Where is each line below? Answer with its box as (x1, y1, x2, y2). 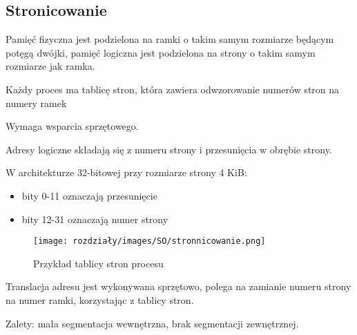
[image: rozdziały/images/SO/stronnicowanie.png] (33, 236, 266, 247)
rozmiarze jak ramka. (6, 59, 95, 73)
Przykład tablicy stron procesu (33, 256, 164, 270)
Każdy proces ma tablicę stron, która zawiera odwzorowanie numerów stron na (6, 82, 340, 96)
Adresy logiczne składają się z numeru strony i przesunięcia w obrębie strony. (6, 142, 332, 156)
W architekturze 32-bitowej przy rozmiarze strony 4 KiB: (6, 165, 247, 180)
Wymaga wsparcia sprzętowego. (6, 119, 139, 133)
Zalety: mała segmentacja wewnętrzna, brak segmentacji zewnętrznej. (6, 316, 299, 330)
